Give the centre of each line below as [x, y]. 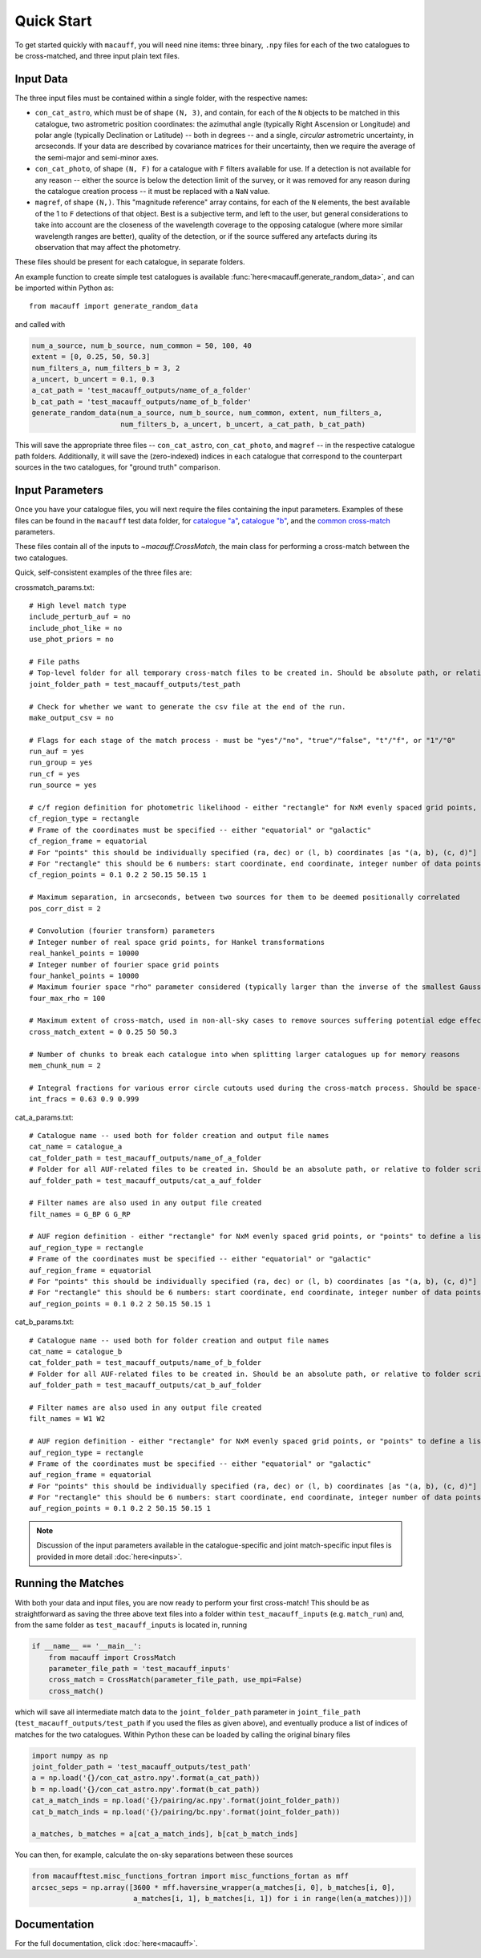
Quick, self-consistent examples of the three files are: [103, 572]
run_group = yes [61, 763]
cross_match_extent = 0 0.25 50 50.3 [103, 1031]
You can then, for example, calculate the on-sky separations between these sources [154, 1855]
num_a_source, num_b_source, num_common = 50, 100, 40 [141, 345]
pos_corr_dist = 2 [65, 908]
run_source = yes [63, 785]
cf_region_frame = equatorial [89, 841]
